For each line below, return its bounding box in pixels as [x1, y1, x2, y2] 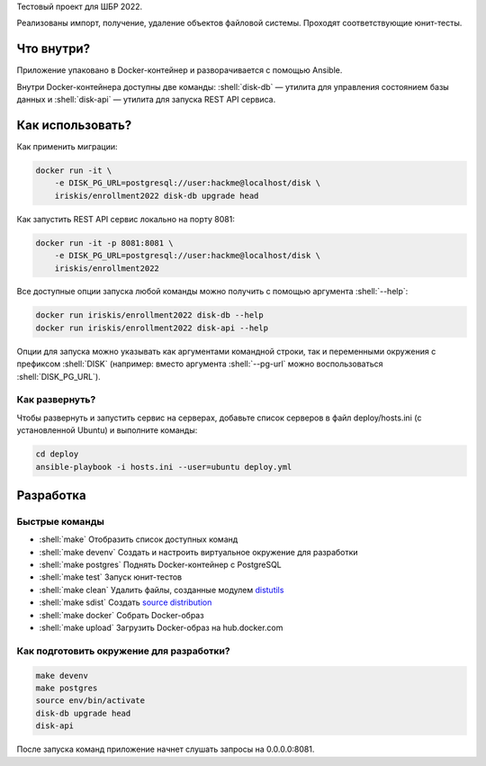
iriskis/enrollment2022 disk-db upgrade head [54, 190, 259, 201]
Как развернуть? [16, 393, 96, 406]
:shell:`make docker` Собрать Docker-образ [39, 609, 204, 620]
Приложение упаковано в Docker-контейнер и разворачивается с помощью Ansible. [16, 65, 343, 76]
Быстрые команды [16, 515, 105, 527]
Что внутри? [16, 41, 90, 57]
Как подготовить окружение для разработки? [16, 644, 230, 657]
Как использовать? [16, 117, 132, 132]
